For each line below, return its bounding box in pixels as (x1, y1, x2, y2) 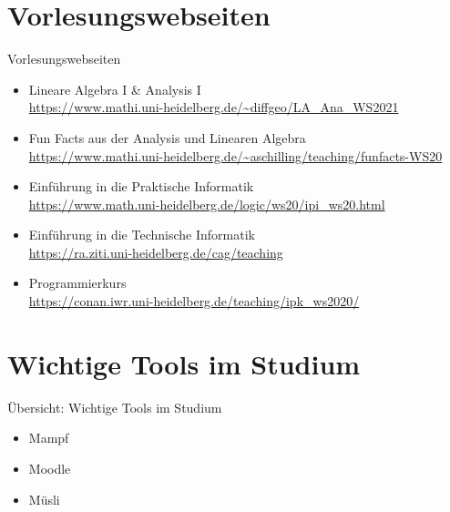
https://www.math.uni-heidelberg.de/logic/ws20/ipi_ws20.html (28, 194, 385, 213)
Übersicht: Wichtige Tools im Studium (7, 397, 222, 416)
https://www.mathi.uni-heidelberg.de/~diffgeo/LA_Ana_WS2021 (28, 97, 399, 117)
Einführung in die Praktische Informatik (28, 177, 254, 196)
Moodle (28, 458, 71, 477)
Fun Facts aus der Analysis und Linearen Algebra (28, 128, 306, 147)
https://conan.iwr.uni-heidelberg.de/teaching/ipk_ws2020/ (28, 292, 360, 311)
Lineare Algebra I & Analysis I (28, 79, 201, 98)
